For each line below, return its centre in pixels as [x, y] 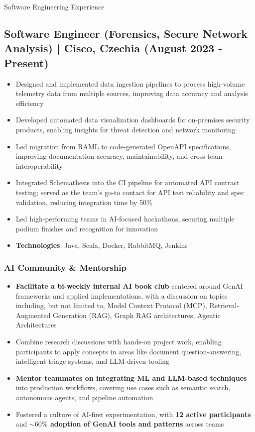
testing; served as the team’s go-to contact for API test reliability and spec [130, 192]
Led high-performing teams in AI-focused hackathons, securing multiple [125, 219]
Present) [26, 62]
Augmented [33, 315]
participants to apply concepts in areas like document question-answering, [128, 351]
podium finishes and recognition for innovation [87, 228]
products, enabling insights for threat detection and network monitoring [126, 129]
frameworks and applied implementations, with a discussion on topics [122, 295]
